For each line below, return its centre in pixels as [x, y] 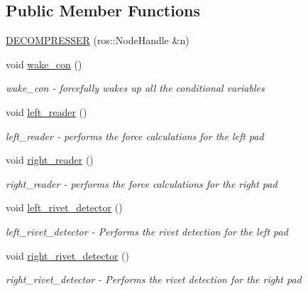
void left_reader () [46, 111]
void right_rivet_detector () [67, 255]
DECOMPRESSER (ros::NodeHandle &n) [98, 40]
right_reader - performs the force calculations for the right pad [142, 183]
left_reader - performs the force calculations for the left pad [135, 136]
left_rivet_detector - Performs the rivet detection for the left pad [147, 231]
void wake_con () [44, 64]
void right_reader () [50, 160]
